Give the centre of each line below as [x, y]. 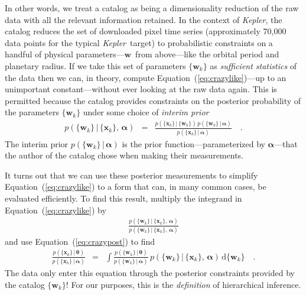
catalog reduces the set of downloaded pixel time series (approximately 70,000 [146, 31]
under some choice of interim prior [146, 112]
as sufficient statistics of [253, 65]
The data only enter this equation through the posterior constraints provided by [150, 273]
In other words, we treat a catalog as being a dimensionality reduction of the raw [152, 8]
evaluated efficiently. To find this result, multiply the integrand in [123, 198]
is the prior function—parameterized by [193, 143]
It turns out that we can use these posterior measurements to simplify [131, 175]
